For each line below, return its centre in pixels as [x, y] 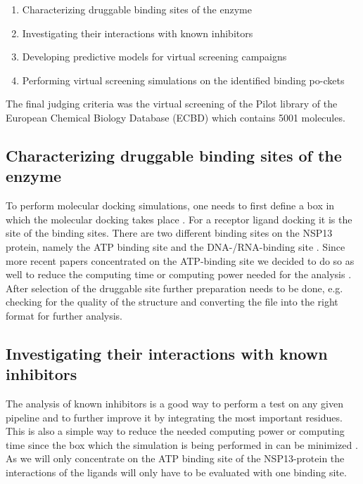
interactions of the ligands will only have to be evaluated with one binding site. [176, 472]
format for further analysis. [64, 315]
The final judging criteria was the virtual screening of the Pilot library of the [172, 104]
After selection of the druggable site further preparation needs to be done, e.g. [174, 288]
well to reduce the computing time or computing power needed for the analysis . [179, 274]
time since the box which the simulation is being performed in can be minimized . [182, 444]
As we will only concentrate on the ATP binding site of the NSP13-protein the [175, 458]
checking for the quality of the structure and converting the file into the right [172, 302]
